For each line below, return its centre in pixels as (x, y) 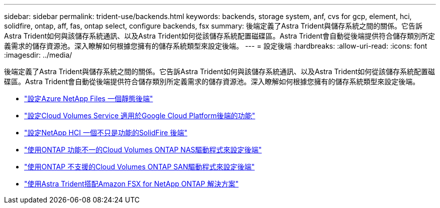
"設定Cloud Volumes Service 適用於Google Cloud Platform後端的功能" (140, 116)
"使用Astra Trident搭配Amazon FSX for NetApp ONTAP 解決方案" (131, 184)
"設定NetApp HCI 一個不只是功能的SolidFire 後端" (106, 133)
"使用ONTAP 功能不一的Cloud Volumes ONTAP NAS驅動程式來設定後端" (143, 150)
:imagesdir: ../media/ (38, 55)
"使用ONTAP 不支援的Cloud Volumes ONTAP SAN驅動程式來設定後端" (140, 167)
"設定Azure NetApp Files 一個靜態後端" (89, 98)
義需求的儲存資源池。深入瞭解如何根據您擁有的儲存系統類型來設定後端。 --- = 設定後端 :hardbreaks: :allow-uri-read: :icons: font (216, 46)
